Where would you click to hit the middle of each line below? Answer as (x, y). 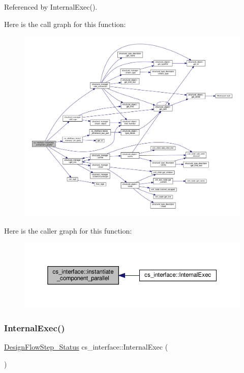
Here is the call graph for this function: (65, 24)
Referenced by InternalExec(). (51, 7)
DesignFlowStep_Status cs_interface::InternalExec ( (86, 347)
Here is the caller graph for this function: (68, 230)
